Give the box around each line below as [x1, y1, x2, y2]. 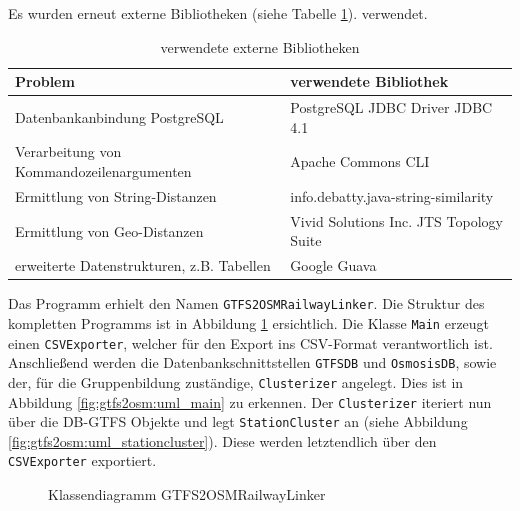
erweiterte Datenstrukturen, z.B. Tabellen [15, 255, 271, 276]
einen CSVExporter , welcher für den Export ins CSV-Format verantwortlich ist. [8, 332, 493, 353]
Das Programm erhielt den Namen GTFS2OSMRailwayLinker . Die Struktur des [8, 293, 485, 314]
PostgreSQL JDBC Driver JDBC [290, 97, 493, 118]
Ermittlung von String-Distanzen [15, 185, 217, 206]
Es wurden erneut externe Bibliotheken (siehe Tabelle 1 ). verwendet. [8, 3, 428, 23]
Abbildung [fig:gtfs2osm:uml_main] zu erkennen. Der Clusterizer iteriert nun [8, 391, 492, 412]
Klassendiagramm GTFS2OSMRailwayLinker [48, 484, 326, 505]
